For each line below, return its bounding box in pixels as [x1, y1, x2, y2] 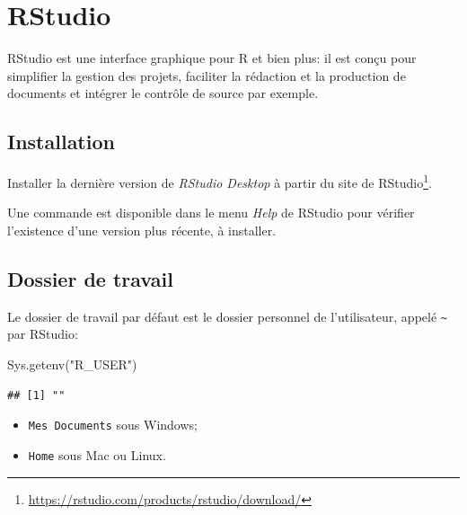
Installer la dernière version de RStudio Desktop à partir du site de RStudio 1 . [7, 171, 432, 191]
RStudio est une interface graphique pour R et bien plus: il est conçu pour [7, 49, 417, 67]
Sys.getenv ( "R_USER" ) [7, 355, 137, 373]
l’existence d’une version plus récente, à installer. [7, 220, 277, 239]
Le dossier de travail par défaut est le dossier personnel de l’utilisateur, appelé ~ [7, 306, 447, 325]
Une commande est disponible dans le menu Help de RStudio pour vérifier [7, 203, 415, 222]
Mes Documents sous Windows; [28, 415, 198, 434]
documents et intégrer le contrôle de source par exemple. [7, 84, 319, 102]
